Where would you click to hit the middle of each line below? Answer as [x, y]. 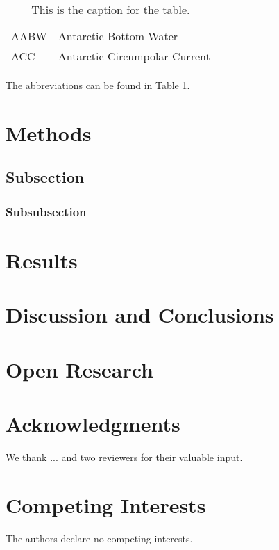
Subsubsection [46, 211]
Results [42, 260]
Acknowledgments [93, 423]
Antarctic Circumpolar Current [134, 56]
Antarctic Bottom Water [118, 36]
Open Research [79, 369]
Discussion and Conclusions [140, 315]
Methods [49, 132]
